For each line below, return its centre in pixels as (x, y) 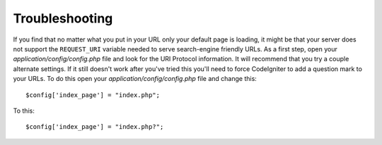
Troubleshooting (63, 18)
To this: (24, 111)
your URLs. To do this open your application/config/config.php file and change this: (135, 79)
